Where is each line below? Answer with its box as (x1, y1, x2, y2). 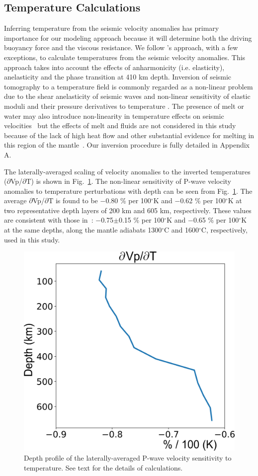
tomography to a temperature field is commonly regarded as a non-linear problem (4, 81, 253, 91)
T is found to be (48, 195, 98, 206)
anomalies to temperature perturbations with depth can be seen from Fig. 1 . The (4, 185, 253, 196)
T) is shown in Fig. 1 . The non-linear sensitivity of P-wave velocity (26, 176, 232, 186)
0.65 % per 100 (193, 215, 239, 225)
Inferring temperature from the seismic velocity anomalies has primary (4, 23, 219, 33)
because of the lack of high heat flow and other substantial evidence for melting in (4, 130, 255, 140)
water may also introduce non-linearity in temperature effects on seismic (4, 110, 224, 121)
